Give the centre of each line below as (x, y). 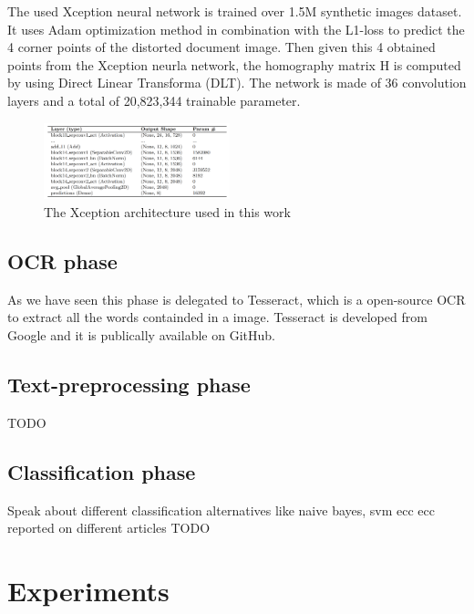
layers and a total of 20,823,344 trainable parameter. (154, 100)
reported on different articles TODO (109, 528)
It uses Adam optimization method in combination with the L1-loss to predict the (236, 29)
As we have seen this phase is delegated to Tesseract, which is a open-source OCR (237, 299)
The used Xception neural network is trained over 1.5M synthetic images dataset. (235, 11)
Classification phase (102, 471)
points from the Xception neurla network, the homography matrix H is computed (234, 64)
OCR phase (62, 261)
